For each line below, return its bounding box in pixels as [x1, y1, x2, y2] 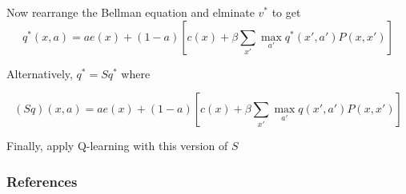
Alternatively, [6, 65, 73, 81]
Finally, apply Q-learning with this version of [6, 137, 228, 154]
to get [271, 4, 301, 20]
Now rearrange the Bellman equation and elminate [6, 4, 255, 20]
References [6, 171, 78, 191]
